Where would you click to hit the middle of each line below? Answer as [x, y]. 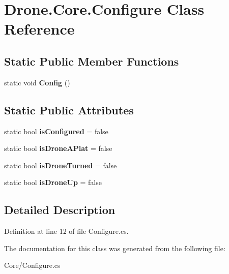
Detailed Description [60, 210]
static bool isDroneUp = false [53, 182]
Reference [39, 29]
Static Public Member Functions [92, 61]
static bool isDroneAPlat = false [58, 148]
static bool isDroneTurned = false [61, 165]
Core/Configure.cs [32, 265]
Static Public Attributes [69, 110]
